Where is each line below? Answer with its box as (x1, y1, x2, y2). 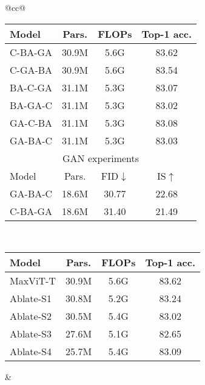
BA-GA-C (10, 97, 53, 112)
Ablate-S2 (10, 309, 52, 323)
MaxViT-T (10, 274, 56, 288)
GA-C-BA (10, 115, 53, 130)
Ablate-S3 (10, 327, 52, 341)
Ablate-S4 (10, 344, 52, 359)
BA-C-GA (10, 80, 53, 94)
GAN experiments (62, 150, 139, 165)
